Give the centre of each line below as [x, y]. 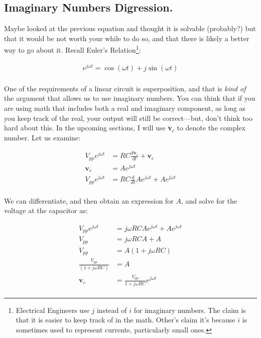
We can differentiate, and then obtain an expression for [89, 200]
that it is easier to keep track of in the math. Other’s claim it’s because [125, 320]
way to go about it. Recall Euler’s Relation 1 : [73, 49]
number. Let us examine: [42, 137]
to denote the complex [211, 128]
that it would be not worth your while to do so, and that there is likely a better [127, 38]
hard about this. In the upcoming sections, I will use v [88, 128]
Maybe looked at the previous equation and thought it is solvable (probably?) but [130, 28]
